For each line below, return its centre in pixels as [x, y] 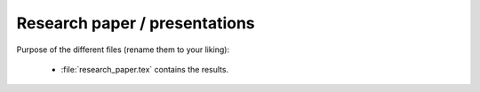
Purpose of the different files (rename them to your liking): [123, 50]
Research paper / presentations [136, 23]
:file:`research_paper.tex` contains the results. [145, 69]
